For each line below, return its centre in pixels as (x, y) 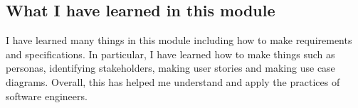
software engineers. (47, 96)
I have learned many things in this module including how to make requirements (179, 40)
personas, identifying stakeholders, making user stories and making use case (170, 68)
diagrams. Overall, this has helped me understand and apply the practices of (173, 81)
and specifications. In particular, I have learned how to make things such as (170, 54)
